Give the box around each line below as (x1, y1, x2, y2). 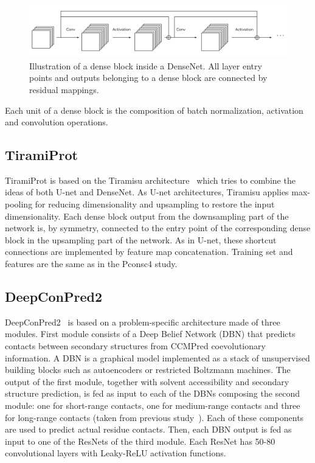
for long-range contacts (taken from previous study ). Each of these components (5, 411, 304, 423)
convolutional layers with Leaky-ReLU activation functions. (5, 447, 226, 459)
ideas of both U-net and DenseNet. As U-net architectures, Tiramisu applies (5, 186, 289, 198)
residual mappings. (29, 83, 99, 96)
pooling (5, 198, 33, 211)
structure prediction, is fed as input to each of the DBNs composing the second (5, 387, 300, 400)
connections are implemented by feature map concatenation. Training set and (5, 245, 293, 258)
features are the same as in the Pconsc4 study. (5, 257, 178, 270)
